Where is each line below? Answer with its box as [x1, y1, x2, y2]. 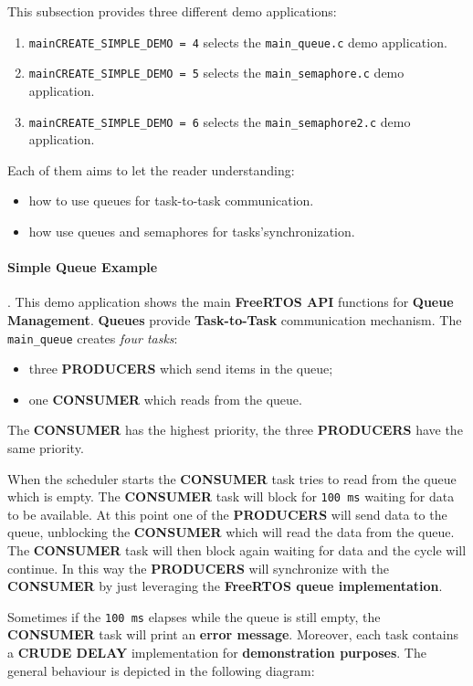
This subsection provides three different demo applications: [7, 2, 337, 20]
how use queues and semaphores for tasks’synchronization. [28, 221, 355, 240]
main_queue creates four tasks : [7, 328, 178, 347]
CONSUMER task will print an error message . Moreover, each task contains [7, 625, 459, 644]
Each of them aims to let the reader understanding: [7, 160, 295, 179]
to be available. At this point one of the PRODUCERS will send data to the [7, 504, 447, 523]
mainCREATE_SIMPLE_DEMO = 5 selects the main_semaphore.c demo [28, 63, 405, 82]
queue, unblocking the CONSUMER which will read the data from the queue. [7, 522, 455, 542]
